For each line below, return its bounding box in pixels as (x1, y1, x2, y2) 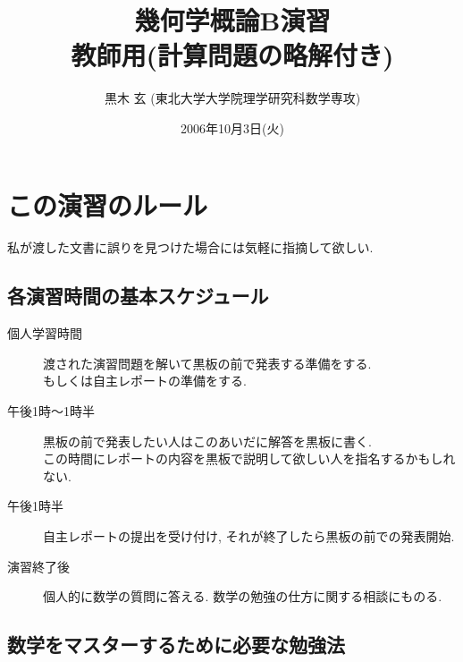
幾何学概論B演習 (134, 2, 331, 38)
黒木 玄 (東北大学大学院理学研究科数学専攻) (104, 89, 361, 107)
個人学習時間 (7, 324, 82, 343)
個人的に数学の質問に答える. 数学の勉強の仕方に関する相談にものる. (43, 587, 442, 606)
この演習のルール (7, 186, 208, 223)
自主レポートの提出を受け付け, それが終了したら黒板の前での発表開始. (43, 526, 455, 545)
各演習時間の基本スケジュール (7, 282, 269, 310)
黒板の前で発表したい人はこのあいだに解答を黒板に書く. (43, 431, 372, 450)
